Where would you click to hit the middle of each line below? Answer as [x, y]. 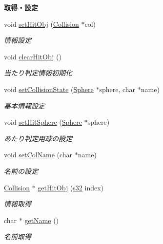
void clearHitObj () [33, 56]
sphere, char [117, 89]
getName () [42, 220]
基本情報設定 [24, 105]
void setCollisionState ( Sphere [49, 89]
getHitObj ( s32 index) [71, 187]
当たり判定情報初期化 [38, 73]
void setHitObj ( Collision [41, 24]
